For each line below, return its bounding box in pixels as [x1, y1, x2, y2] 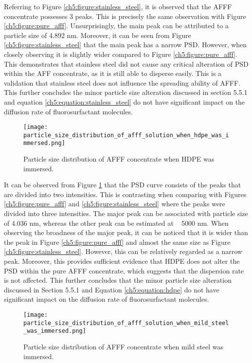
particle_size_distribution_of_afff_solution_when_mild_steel [23, 319, 229, 327]
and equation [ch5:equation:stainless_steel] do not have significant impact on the [4, 96, 245, 107]
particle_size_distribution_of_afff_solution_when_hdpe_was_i [23, 131, 229, 139]
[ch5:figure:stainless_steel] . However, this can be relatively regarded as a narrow [4, 246, 242, 256]
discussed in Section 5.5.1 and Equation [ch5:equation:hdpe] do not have [4, 284, 219, 294]
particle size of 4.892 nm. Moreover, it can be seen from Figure [4, 30, 191, 40]
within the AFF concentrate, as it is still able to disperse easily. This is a [4, 68, 222, 78]
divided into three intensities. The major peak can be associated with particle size [4, 208, 248, 218]
